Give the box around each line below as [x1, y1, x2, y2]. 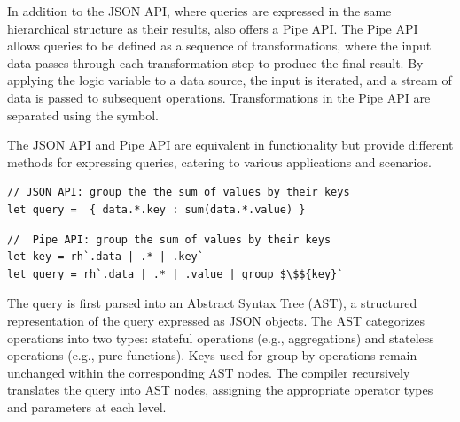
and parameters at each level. [7, 397, 167, 416]
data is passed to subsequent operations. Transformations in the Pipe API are [7, 88, 431, 106]
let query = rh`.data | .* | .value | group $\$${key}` [7, 267, 344, 280]
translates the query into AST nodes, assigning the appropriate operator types [7, 380, 433, 399]
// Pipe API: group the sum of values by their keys [7, 233, 331, 246]
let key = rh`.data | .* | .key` [7, 250, 204, 264]
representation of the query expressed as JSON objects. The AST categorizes [7, 311, 425, 329]
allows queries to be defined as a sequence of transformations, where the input [7, 36, 432, 55]
